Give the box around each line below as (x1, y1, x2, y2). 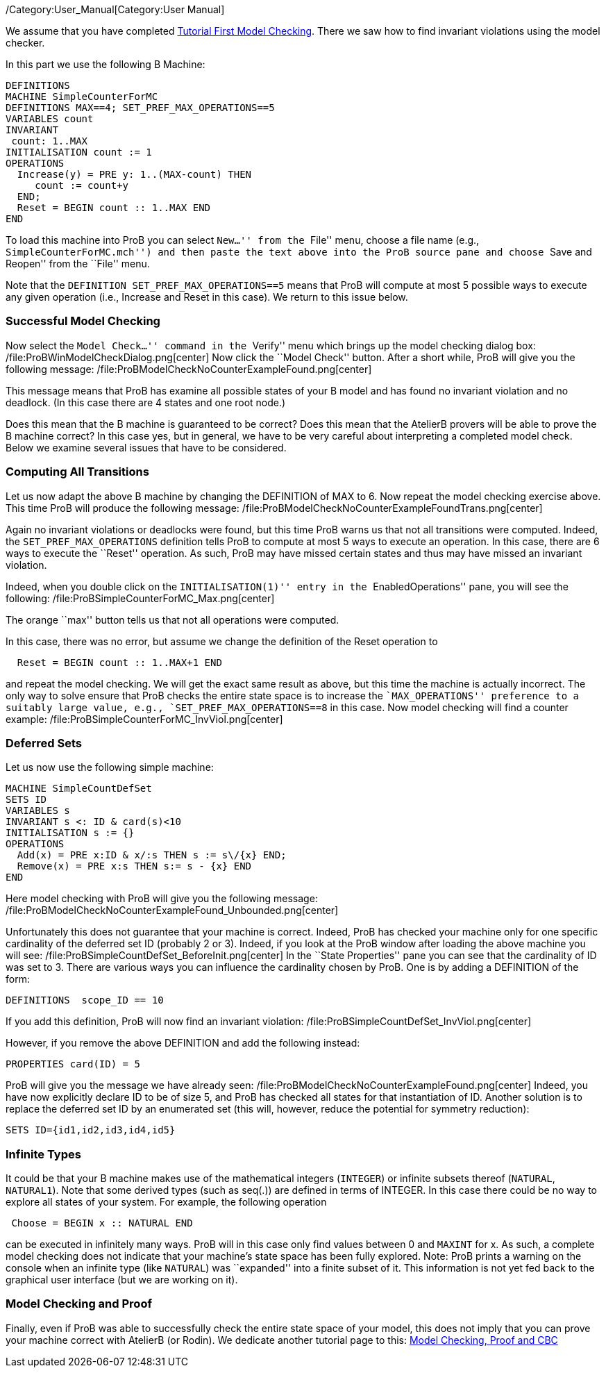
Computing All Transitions (6, 465, 149, 479)
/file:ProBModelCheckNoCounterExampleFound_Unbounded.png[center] (6, 904, 339, 917)
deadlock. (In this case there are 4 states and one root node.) (6, 396, 286, 408)
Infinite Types (6, 1147, 81, 1161)
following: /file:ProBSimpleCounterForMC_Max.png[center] (6, 592, 275, 604)
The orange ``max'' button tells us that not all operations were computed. (6, 613, 339, 626)
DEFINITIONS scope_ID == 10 (6, 995, 164, 1006)
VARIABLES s (6, 805, 70, 817)
